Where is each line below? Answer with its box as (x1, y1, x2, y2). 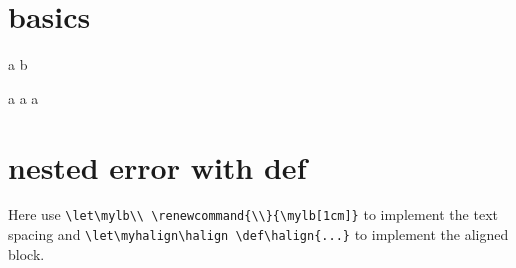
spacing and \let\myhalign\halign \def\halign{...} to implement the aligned (8, 224, 509, 245)
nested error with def (8, 146, 307, 187)
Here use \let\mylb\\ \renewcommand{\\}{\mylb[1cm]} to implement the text (8, 204, 498, 225)
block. (8, 243, 45, 264)
